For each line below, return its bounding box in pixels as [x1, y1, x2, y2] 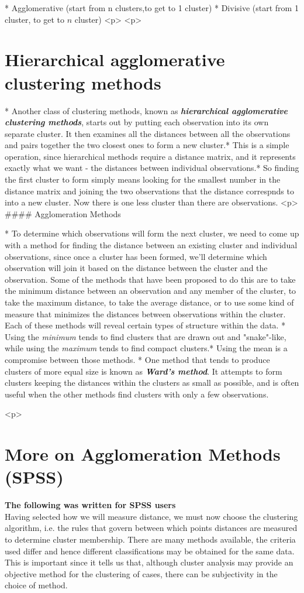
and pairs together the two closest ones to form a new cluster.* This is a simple [5, 139, 289, 151]
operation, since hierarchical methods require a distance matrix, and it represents [5, 150, 296, 162]
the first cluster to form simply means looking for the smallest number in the [5, 173, 281, 186]
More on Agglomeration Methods [5, 442, 281, 466]
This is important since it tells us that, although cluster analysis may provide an [5, 556, 293, 568]
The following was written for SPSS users [5, 499, 176, 511]
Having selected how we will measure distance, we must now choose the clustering [5, 510, 298, 522]
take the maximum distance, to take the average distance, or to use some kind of [5, 296, 294, 308]
